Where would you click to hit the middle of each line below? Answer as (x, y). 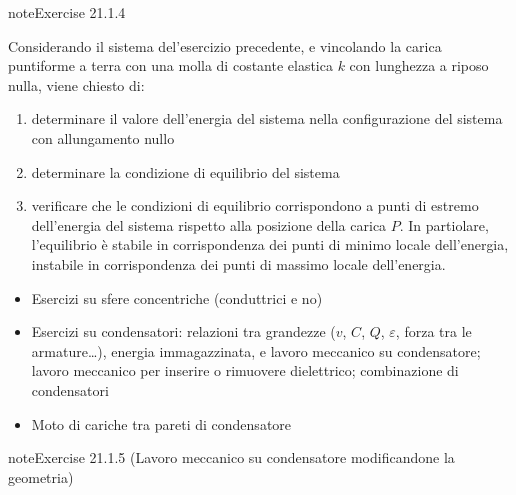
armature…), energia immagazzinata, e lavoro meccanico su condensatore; (256, 350)
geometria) (41, 476)
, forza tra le (433, 331)
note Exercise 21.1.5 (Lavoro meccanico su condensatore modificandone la (231, 457)
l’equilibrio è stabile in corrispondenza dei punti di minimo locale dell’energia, (270, 244)
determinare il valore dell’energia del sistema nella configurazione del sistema (267, 118)
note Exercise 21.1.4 (67, 12)
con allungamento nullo (103, 137)
